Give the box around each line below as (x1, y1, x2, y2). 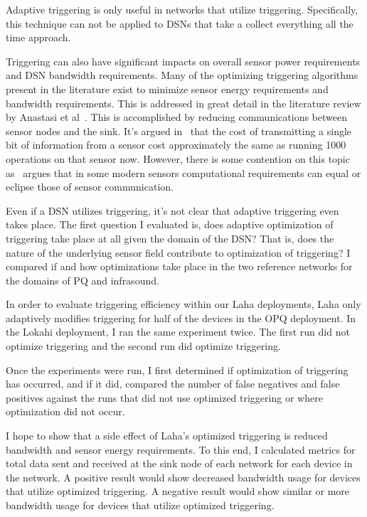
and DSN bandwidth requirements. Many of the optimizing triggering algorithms (6, 68, 358, 82)
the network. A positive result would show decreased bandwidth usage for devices (6, 469, 361, 484)
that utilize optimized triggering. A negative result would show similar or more (6, 484, 350, 499)
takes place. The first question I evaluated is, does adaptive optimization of (6, 217, 334, 232)
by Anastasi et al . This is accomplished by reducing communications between (6, 110, 347, 124)
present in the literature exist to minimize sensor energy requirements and (6, 81, 329, 96)
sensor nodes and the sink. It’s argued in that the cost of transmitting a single (6, 123, 352, 138)
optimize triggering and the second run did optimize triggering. (6, 339, 281, 353)
